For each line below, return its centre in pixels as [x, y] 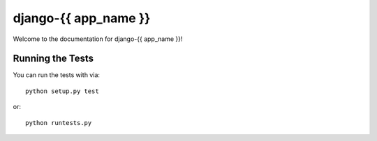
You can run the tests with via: [57, 75]
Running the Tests [53, 59]
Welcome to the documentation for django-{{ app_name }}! [98, 39]
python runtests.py [59, 123]
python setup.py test [62, 91]
